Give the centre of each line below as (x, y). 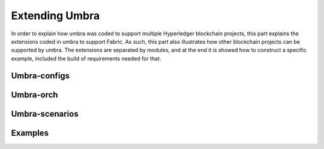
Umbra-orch (34, 95)
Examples (30, 133)
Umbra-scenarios (45, 114)
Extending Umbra (55, 16)
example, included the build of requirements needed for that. (86, 58)
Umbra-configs (40, 76)
